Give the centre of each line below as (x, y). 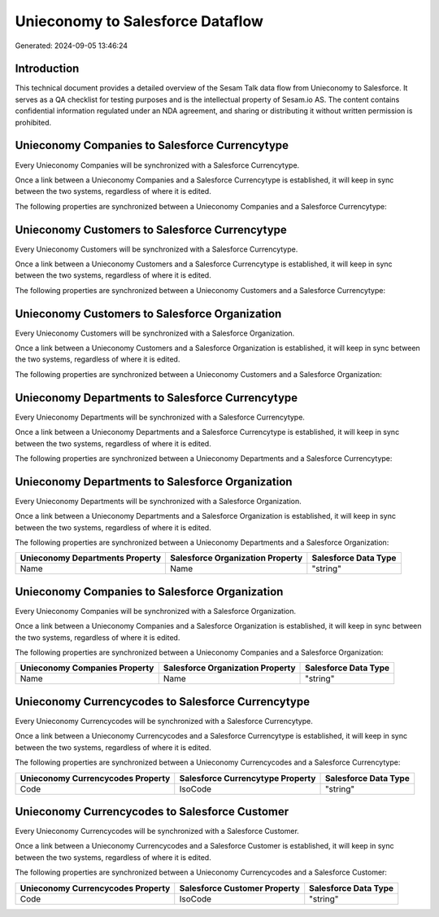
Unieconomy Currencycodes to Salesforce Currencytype (163, 702)
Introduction (47, 69)
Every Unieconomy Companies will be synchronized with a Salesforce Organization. (156, 611)
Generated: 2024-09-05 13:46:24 (72, 46)
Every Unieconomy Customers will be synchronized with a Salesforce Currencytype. (156, 249)
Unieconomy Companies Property (87, 668)
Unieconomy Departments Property (91, 558)
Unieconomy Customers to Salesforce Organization (148, 314)
